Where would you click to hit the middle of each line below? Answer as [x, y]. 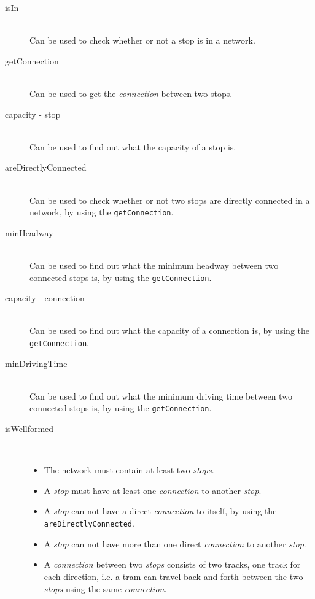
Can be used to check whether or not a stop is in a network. [142, 40]
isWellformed [29, 429]
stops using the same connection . [105, 588]
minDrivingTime [36, 363]
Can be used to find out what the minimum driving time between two [161, 396]
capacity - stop [33, 114]
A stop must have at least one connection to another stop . [153, 490]
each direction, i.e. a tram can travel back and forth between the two [173, 576]
